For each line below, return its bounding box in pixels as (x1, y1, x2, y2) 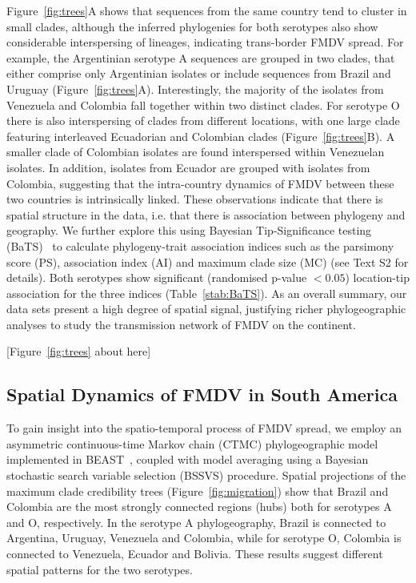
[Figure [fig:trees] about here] (6, 343, 151, 360)
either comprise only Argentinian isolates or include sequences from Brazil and (6, 65, 391, 82)
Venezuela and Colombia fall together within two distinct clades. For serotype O (6, 96, 400, 113)
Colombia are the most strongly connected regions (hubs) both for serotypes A (6, 498, 392, 515)
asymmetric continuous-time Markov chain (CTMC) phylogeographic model (6, 435, 378, 452)
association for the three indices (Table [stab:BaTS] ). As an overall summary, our (6, 284, 407, 301)
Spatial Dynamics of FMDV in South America (6, 382, 398, 407)
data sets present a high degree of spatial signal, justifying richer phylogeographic (6, 300, 406, 317)
